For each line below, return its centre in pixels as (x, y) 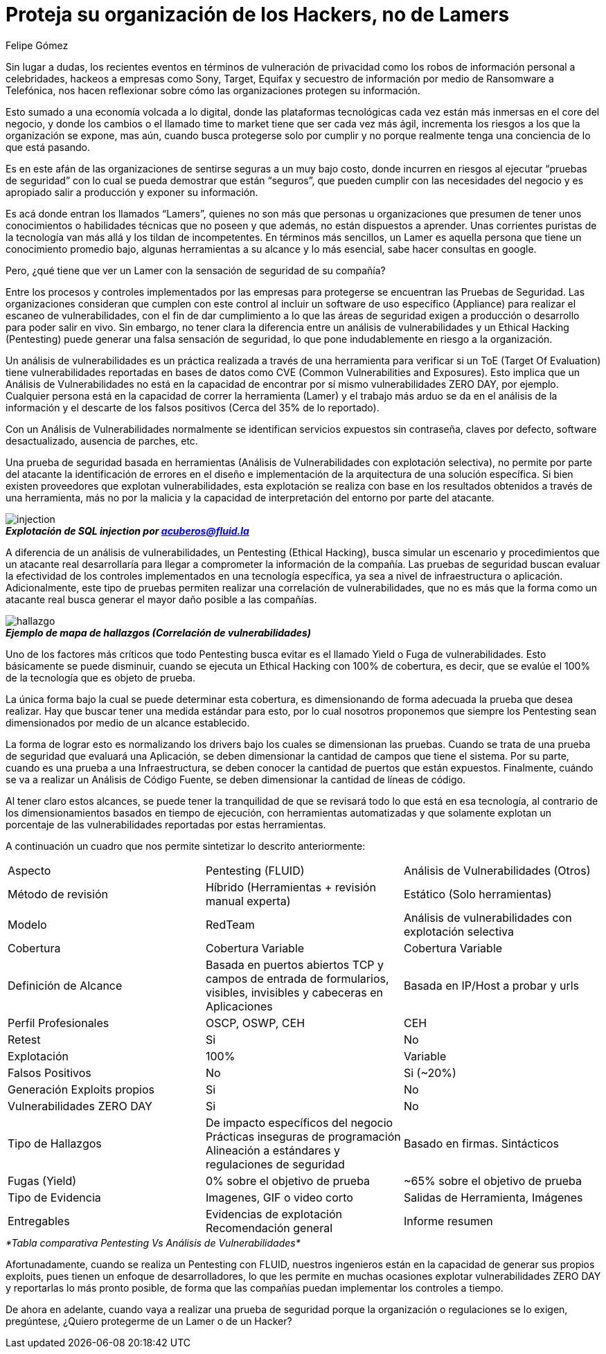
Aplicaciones (239, 1006)
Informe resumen (448, 1221)
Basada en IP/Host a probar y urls (491, 985)
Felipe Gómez (37, 45)
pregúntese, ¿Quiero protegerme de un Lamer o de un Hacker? (149, 1321)
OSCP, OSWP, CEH (255, 1023)
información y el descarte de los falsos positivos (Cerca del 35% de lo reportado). (193, 407)
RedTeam (230, 924)
